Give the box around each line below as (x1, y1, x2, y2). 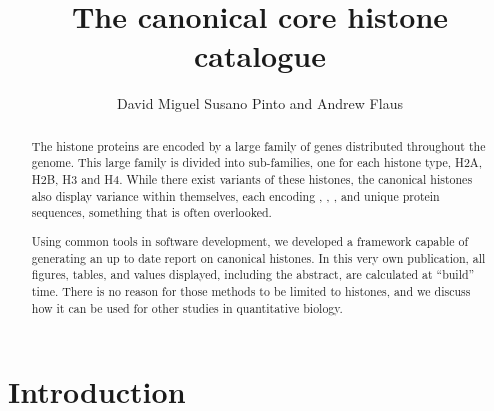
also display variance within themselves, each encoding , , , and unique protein (31, 187, 440, 204)
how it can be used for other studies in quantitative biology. (31, 299, 343, 316)
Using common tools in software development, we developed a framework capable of (31, 232, 469, 249)
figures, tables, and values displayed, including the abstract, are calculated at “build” (31, 266, 475, 283)
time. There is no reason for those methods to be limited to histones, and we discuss (31, 282, 471, 299)
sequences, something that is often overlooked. (31, 204, 272, 221)
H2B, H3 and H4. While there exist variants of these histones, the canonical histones (31, 171, 473, 188)
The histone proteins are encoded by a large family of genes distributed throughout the (31, 137, 486, 154)
